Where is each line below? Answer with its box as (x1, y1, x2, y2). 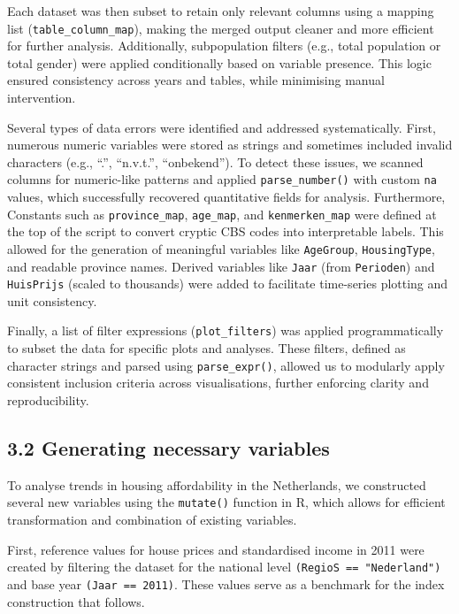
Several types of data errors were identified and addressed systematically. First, (7, 118, 436, 136)
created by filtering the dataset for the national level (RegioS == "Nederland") (7, 557, 441, 576)
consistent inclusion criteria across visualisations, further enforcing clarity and (7, 373, 429, 392)
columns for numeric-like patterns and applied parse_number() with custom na (7, 170, 437, 188)
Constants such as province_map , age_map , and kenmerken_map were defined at (7, 204, 437, 223)
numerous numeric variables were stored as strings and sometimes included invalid (7, 135, 453, 154)
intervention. (7, 88, 76, 107)
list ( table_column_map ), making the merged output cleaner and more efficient (7, 19, 434, 37)
